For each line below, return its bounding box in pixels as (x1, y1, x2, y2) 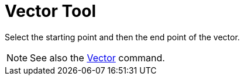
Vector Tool (5, 1, 96, 21)
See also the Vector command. (30, 51, 165, 64)
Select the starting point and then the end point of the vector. (5, 32, 240, 42)
